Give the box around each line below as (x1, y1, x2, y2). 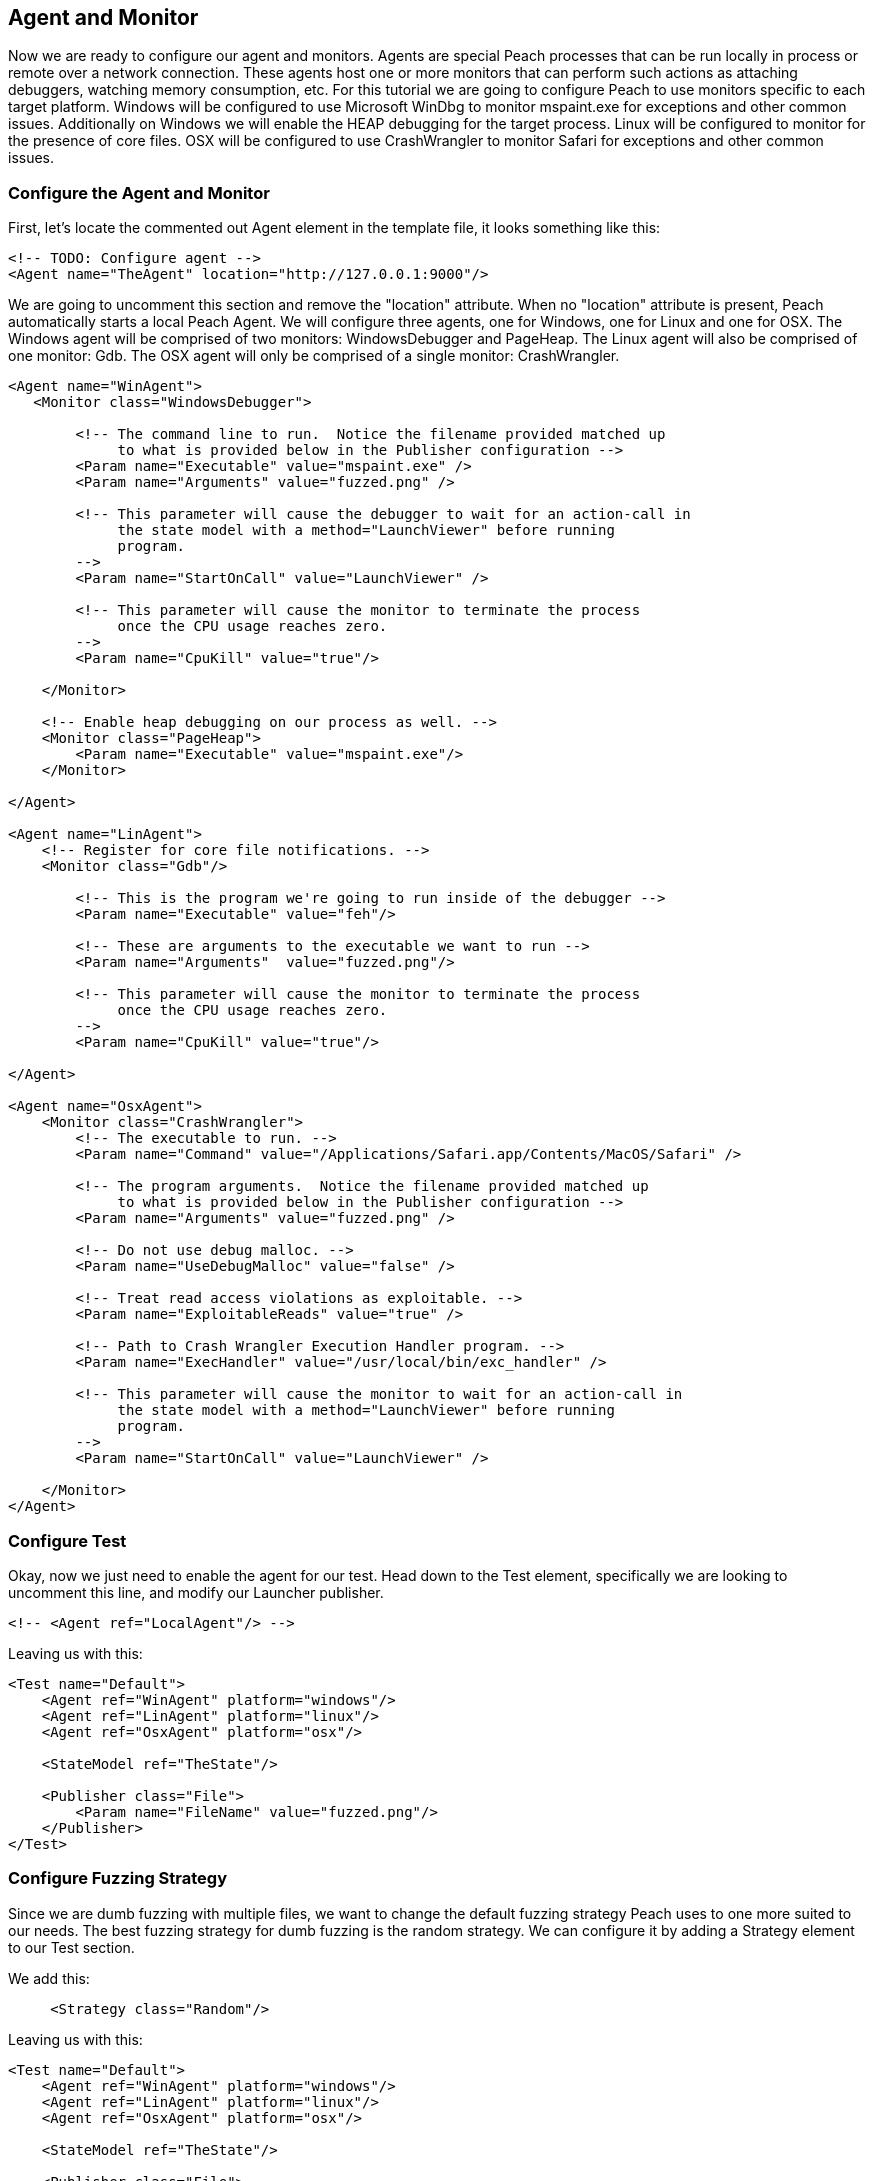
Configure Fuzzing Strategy (8, 1868, 228, 1889)
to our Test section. (8, 1938, 135, 1956)
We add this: (8, 1969, 90, 1987)
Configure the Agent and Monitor (8, 182, 270, 203)
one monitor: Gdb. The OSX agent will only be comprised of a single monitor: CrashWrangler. (8, 347, 620, 365)
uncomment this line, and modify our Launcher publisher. (8, 1583, 384, 1601)
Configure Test (8, 1530, 127, 1551)
